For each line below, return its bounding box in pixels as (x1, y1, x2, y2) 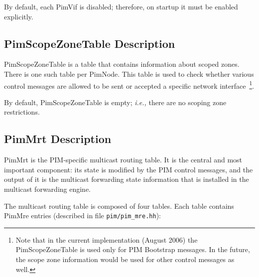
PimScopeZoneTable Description (4, 35, 175, 51)
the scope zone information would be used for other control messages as (15, 254, 235, 265)
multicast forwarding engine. (4, 184, 91, 194)
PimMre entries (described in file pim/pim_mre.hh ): (4, 210, 161, 221)
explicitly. (4, 11, 33, 21)
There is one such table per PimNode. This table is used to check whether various (4, 68, 254, 79)
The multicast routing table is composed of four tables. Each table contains (4, 200, 234, 211)
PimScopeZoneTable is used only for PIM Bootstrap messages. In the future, (15, 244, 250, 255)
